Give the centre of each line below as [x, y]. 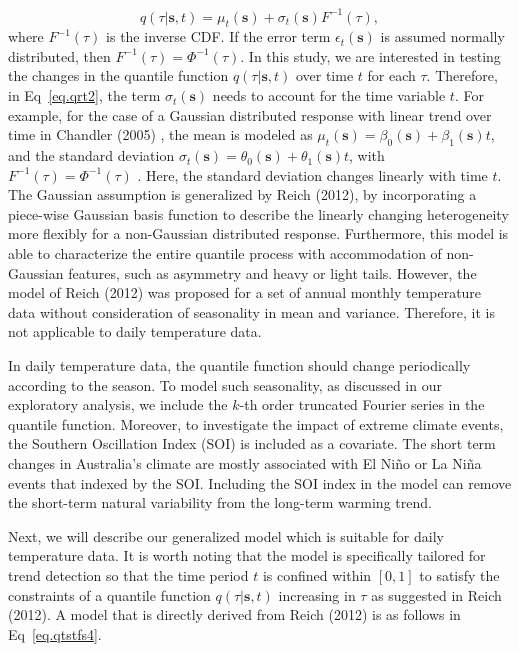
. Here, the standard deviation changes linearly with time [312, 174]
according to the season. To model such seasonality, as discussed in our [225, 384]
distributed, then [59, 55]
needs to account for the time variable [329, 95]
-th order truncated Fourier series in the [362, 404]
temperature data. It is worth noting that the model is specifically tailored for [247, 555]
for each [391, 75]
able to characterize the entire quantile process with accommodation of [225, 253]
